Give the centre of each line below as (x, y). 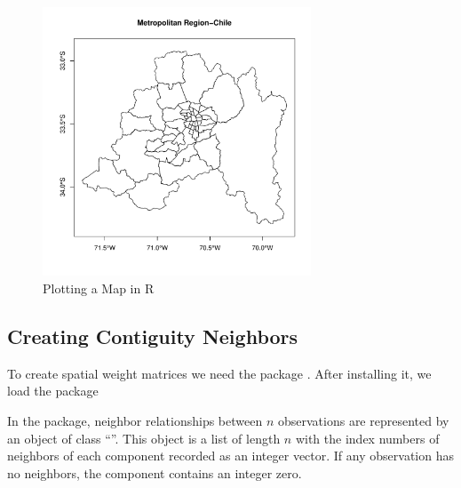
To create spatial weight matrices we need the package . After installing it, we (219, 373)
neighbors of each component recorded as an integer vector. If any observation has (230, 456)
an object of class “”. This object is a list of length (144, 438)
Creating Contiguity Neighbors (153, 336)
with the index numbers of (367, 438)
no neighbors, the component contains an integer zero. (155, 472)
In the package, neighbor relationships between (135, 420)
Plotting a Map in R (99, 288)
